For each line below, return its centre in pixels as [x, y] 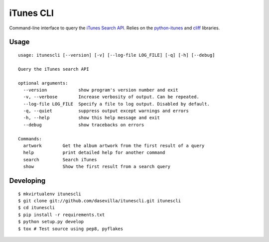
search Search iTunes [60, 160]
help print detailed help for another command [94, 153]
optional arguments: [43, 83]
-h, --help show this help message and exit [92, 118]
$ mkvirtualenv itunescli [50, 194]
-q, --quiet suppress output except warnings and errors [106, 111]
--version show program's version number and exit [101, 90]
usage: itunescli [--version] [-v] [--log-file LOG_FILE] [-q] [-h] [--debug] [117, 55]
